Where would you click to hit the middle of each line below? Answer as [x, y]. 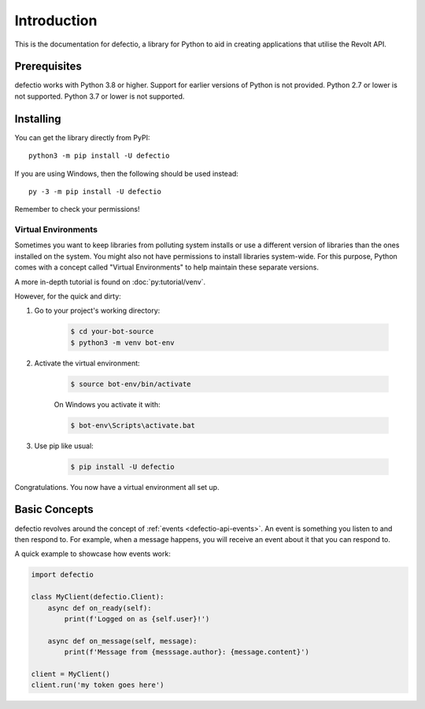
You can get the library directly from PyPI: [82, 137]
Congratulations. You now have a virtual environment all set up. [117, 487]
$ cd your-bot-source [112, 332]
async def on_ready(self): [100, 608]
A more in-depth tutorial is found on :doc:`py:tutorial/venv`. [110, 282]
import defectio [63, 575]
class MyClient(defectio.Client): [98, 597]
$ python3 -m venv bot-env [122, 342]
